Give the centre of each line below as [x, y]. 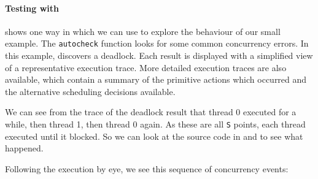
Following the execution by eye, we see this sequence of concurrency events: [147, 168]
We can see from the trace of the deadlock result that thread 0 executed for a [151, 112]
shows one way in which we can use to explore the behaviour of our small [143, 31]
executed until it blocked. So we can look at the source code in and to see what [154, 136]
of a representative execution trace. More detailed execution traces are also [146, 67]
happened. [24, 148]
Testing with [32, 8]
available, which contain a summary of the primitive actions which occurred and [156, 79]
